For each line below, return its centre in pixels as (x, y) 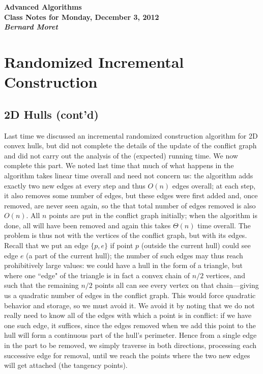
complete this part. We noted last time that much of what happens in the (119, 165)
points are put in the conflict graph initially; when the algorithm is (153, 215)
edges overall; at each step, (214, 185)
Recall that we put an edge (46, 245)
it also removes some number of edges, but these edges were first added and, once (131, 195)
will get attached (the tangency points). (66, 365)
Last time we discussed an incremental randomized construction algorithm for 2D (131, 135)
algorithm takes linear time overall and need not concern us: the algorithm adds (129, 175)
